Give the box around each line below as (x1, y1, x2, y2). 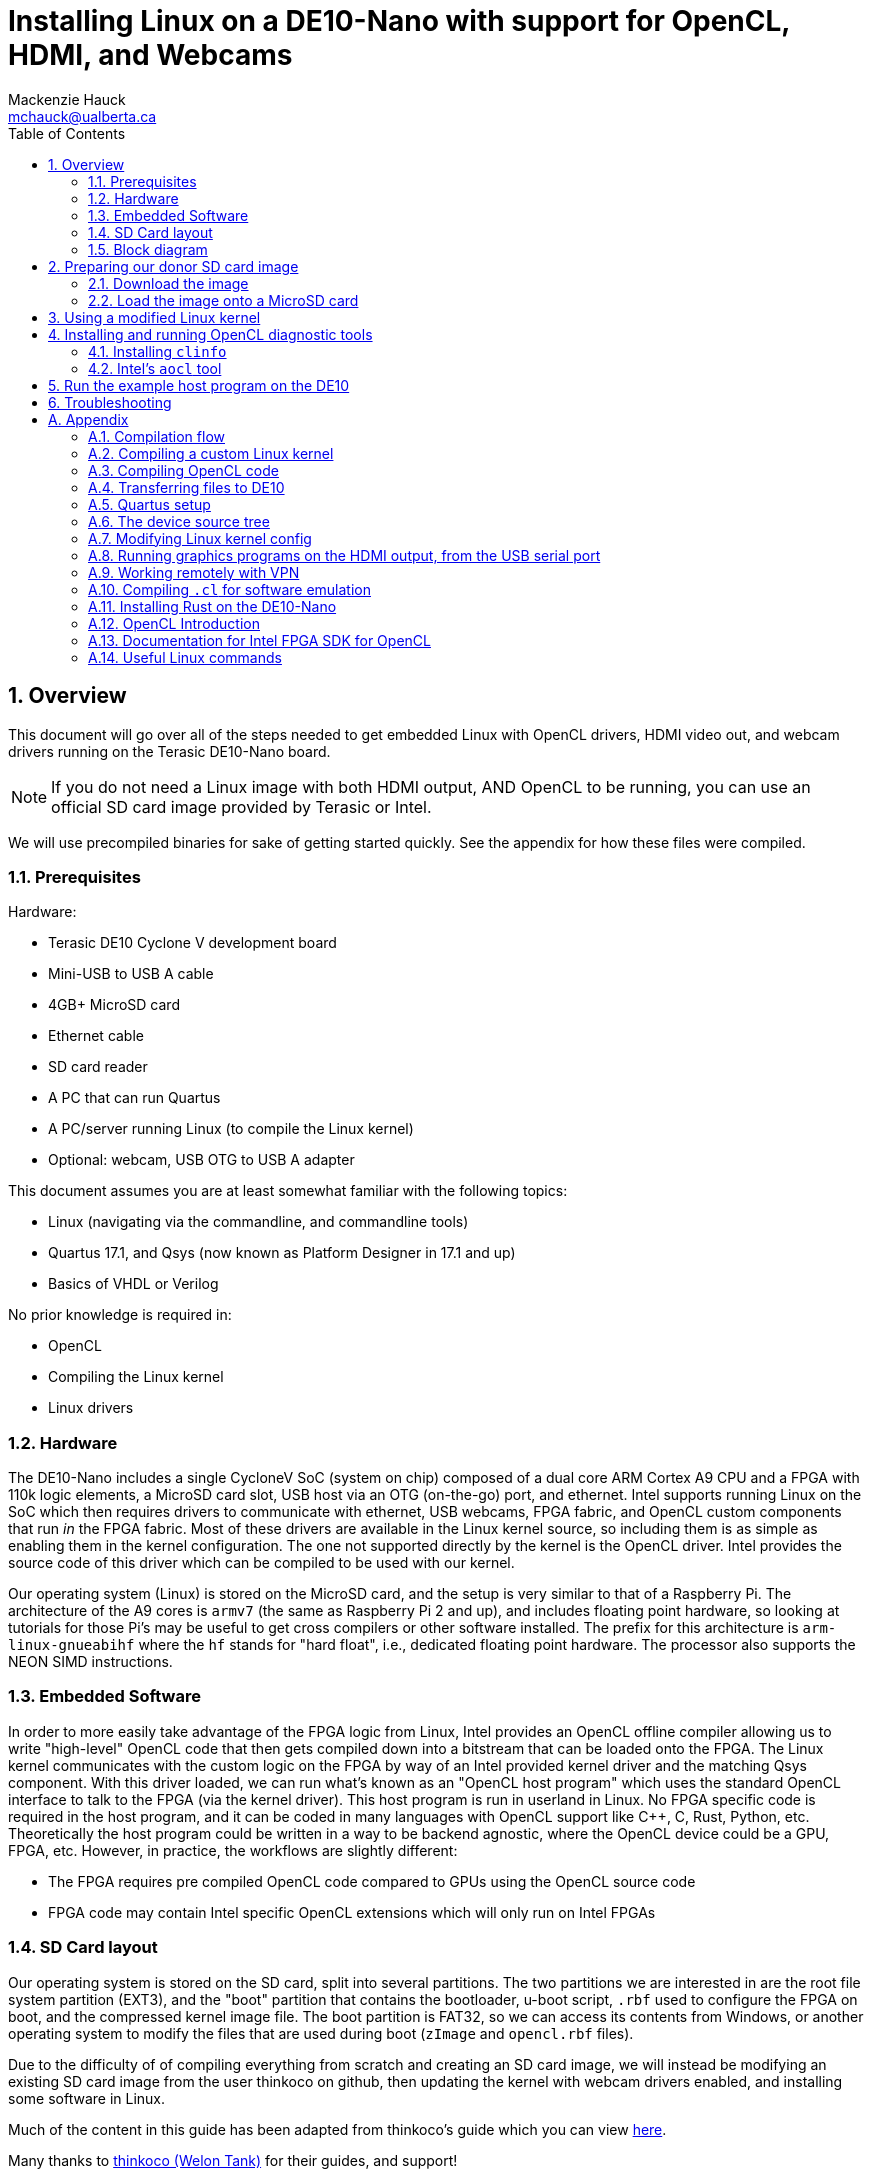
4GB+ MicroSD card (48, 996, 180, 1014)
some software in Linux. (8, 2089, 166, 2107)
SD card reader (48, 1058, 148, 1076)
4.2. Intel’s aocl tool (88, 359, 222, 377)
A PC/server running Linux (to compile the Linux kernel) (48, 1120, 414, 1138)
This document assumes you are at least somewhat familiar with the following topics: (8, 1182, 568, 1200)
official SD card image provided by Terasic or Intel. (51, 796, 432, 817)
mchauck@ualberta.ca (8, 107, 157, 125)
